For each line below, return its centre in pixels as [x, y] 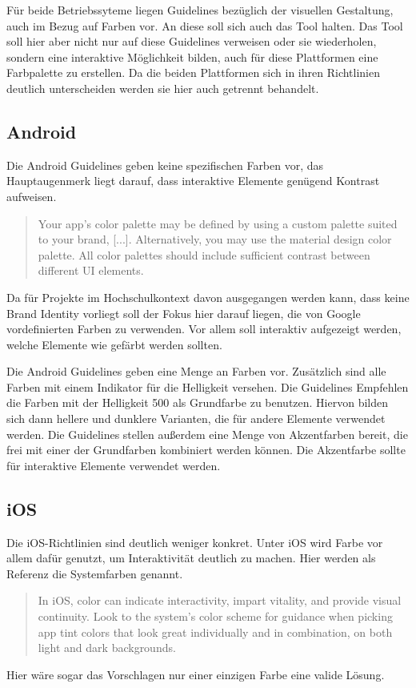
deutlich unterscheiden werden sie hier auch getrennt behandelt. [163, 88]
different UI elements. [91, 270]
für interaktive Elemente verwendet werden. [114, 465]
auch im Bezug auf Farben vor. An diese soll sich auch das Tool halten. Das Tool [205, 25]
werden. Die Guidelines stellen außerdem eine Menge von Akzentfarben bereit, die [207, 434]
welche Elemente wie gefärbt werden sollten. [114, 344]
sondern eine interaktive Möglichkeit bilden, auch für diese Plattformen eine [192, 56]
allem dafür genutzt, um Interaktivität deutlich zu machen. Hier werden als [191, 558]
